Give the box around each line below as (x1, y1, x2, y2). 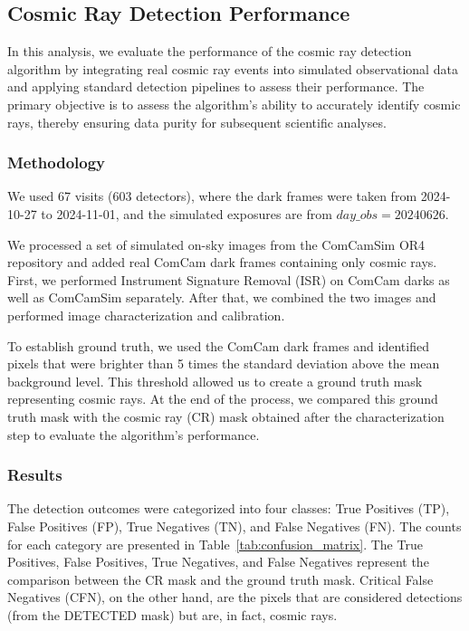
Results (7, 464, 62, 486)
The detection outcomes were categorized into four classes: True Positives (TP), (7, 499, 450, 518)
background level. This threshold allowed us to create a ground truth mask (7, 371, 423, 390)
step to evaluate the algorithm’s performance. (7, 425, 260, 444)
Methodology (7, 151, 106, 174)
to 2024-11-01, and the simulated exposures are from (41, 204, 332, 223)
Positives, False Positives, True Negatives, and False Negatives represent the (7, 552, 429, 571)
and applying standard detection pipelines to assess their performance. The (7, 77, 425, 96)
